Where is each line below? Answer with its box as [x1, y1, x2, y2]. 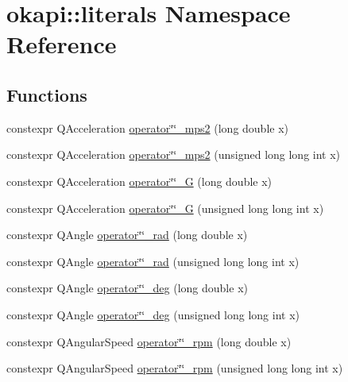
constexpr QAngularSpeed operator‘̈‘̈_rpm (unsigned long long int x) [6, 360, 343, 376]
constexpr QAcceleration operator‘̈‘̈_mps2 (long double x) [6, 119, 289, 136]
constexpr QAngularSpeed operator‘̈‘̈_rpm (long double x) [6, 333, 292, 349]
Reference [6, 28, 117, 60]
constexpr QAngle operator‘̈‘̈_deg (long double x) [6, 280, 248, 296]
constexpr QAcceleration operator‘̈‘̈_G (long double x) [6, 172, 273, 189]
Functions [6, 82, 87, 106]
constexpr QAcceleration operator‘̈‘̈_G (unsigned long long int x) [6, 199, 324, 216]
